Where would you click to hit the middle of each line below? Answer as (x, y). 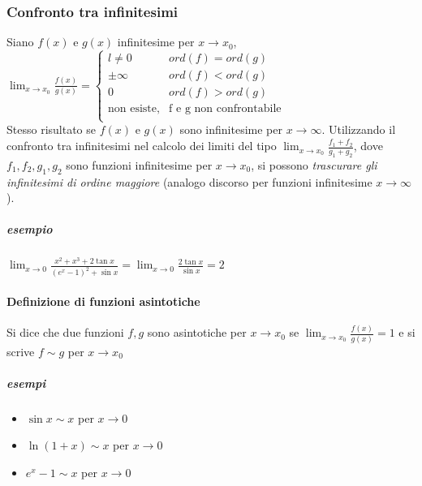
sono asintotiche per (197, 332)
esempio (30, 229)
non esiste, (133, 109)
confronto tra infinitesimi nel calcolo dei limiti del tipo (142, 146)
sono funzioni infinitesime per (139, 164)
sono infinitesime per (231, 129)
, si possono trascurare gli (314, 164)
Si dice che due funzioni (65, 332)
